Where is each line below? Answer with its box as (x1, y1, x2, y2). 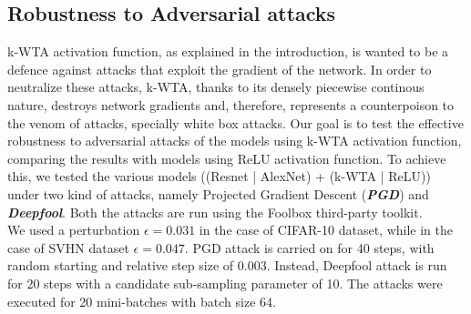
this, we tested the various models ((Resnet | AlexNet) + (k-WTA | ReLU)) (7, 167, 431, 186)
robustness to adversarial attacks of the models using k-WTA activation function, (7, 131, 462, 150)
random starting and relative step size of (7, 256, 234, 275)
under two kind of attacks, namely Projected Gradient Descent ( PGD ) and (7, 184, 429, 203)
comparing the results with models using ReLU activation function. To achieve (7, 148, 446, 167)
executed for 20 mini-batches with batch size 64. (7, 291, 276, 310)
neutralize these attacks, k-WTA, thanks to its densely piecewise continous (7, 77, 425, 96)
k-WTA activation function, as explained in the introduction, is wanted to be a (7, 42, 449, 61)
